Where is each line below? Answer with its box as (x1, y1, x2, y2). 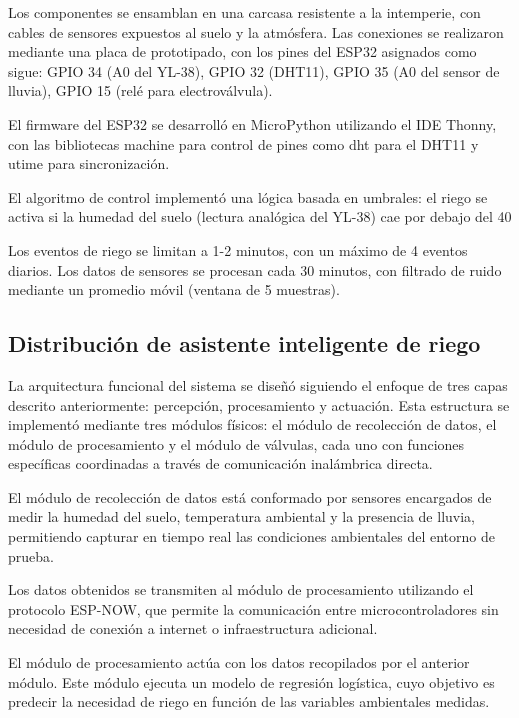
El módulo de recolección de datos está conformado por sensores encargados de (8, 486, 492, 507)
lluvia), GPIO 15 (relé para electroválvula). (8, 80, 273, 101)
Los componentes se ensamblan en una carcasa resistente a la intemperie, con (8, 2, 481, 22)
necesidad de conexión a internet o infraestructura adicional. (8, 618, 378, 639)
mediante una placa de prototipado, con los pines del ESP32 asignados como (8, 41, 477, 62)
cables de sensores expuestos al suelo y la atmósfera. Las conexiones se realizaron (8, 21, 504, 42)
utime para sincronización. (8, 153, 170, 174)
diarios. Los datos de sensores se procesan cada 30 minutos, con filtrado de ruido (8, 259, 502, 280)
